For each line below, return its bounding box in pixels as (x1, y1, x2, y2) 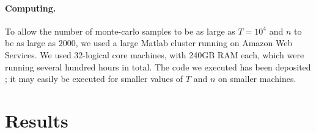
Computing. (5, 1, 56, 14)
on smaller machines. (218, 72, 296, 85)
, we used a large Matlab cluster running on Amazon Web (75, 36, 293, 49)
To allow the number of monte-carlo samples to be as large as (5, 24, 235, 37)
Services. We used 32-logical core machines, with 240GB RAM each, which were (5, 48, 304, 61)
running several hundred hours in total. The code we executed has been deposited (5, 60, 311, 73)
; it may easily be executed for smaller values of (5, 72, 183, 85)
